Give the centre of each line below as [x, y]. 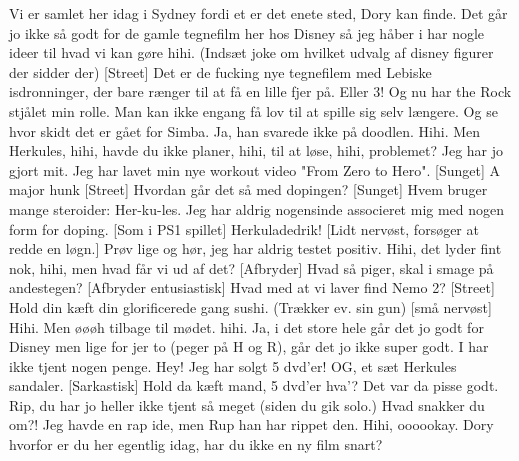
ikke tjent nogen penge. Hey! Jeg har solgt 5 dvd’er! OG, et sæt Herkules [233, 365]
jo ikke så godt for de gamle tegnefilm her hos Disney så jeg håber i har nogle [247, 32]
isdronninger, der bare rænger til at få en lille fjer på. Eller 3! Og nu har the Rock [260, 91]
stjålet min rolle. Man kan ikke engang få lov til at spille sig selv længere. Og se [253, 110]
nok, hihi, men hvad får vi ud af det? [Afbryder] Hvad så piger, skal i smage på [251, 267]
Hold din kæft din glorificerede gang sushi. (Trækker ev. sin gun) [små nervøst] [250, 306]
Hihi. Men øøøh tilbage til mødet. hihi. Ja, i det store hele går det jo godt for [246, 326]
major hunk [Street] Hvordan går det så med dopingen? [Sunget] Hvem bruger [248, 189]
